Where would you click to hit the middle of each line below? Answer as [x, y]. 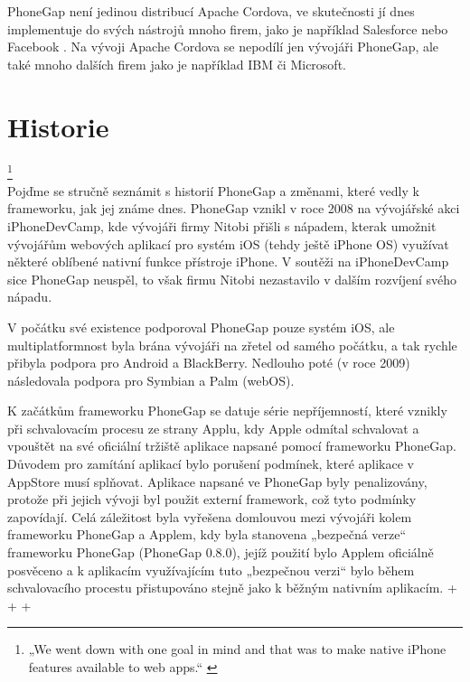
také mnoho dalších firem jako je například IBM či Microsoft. [177, 64]
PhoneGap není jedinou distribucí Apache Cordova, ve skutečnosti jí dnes [211, 11]
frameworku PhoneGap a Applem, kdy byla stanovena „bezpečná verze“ [207, 534]
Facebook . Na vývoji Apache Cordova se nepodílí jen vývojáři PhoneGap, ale [223, 47]
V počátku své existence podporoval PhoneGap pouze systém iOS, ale [201, 327]
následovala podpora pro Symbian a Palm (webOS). [151, 380]
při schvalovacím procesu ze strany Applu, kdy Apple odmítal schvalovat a [213, 428]
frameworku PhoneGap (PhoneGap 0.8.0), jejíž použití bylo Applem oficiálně [221, 552]
